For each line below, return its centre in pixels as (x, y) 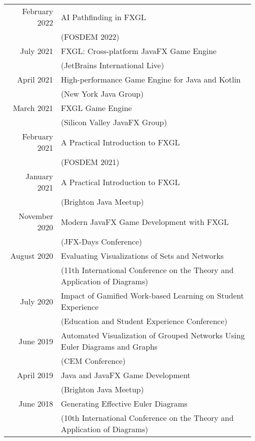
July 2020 (37, 301)
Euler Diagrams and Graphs (109, 346)
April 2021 (35, 79)
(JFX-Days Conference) (102, 241)
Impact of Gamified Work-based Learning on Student (153, 295)
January (39, 176)
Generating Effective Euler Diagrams (124, 403)
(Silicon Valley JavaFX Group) (114, 122)
